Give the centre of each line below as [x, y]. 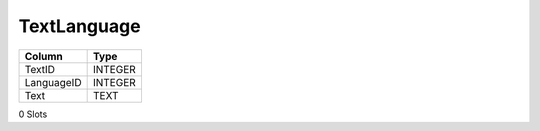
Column [44, 56]
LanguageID [53, 82]
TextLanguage [79, 26]
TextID [39, 69]
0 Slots [33, 114]
